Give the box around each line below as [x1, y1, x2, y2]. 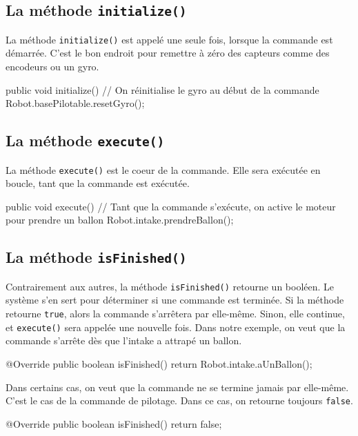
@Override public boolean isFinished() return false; [6, 416, 222, 430]
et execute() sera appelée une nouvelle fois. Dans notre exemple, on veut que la [6, 319, 346, 334]
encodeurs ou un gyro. [6, 59, 99, 74]
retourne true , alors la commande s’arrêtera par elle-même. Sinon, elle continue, [6, 306, 345, 321]
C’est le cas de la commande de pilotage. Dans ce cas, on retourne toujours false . [6, 393, 353, 408]
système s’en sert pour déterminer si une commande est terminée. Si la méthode [6, 293, 344, 307]
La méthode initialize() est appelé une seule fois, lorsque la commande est [6, 32, 333, 46]
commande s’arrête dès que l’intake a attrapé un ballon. [6, 333, 242, 348]
